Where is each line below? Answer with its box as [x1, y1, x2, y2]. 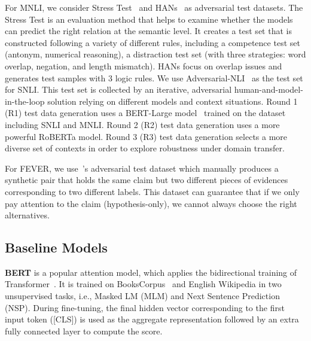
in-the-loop [5, 95, 45, 107]
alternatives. [5, 209, 50, 221]
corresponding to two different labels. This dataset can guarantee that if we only [5, 185, 300, 197]
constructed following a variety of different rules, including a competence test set [5, 36, 300, 48]
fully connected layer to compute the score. [5, 324, 163, 337]
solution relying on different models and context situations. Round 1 [47, 95, 298, 107]
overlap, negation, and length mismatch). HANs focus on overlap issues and [5, 59, 282, 72]
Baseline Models [5, 238, 108, 257]
